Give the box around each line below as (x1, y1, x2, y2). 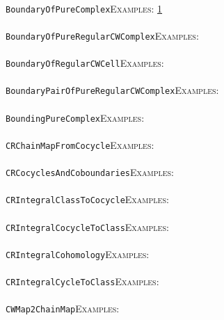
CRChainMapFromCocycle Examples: (6, 137, 154, 152)
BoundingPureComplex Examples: (6, 110, 145, 125)
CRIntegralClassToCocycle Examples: (6, 192, 169, 207)
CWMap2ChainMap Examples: (6, 301, 120, 316)
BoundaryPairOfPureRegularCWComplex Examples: (6, 83, 219, 97)
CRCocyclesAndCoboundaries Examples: (6, 165, 175, 179)
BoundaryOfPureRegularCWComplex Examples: (6, 28, 199, 42)
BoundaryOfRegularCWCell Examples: (6, 56, 164, 70)
